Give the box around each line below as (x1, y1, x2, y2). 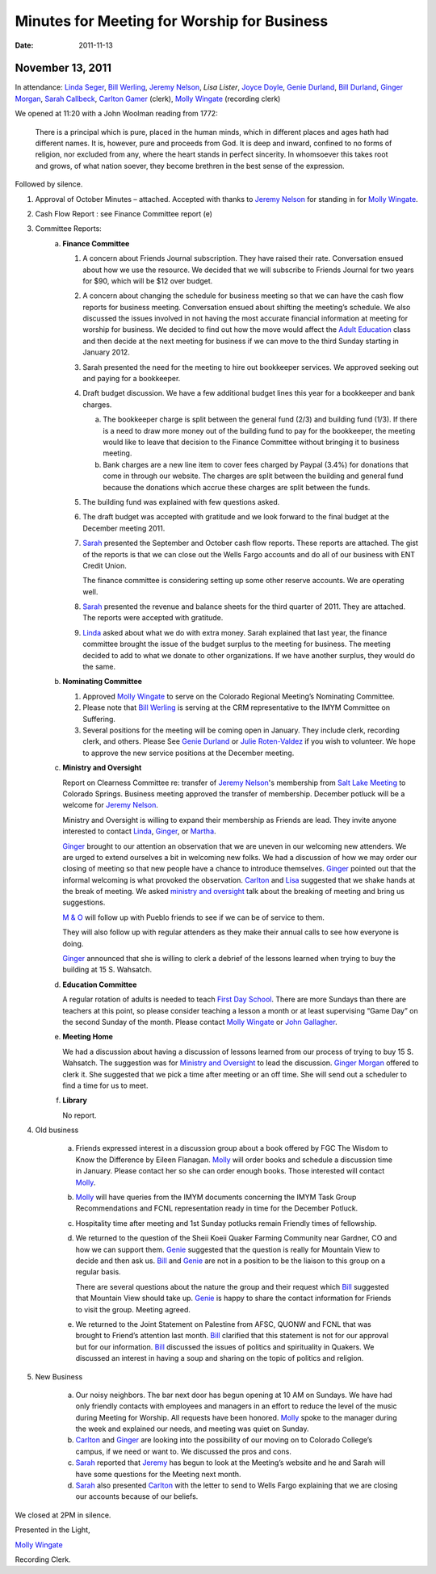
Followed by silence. (15, 179, 83, 189)
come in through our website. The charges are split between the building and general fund (103, 471, 404, 481)
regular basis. (75, 1267, 121, 1277)
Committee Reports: (35, 224, 103, 233)
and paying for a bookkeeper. (82, 374, 181, 384)
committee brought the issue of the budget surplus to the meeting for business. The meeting (82, 639, 391, 649)
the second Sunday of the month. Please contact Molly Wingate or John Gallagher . (62, 1017, 338, 1026)
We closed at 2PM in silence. (15, 1510, 111, 1520)
